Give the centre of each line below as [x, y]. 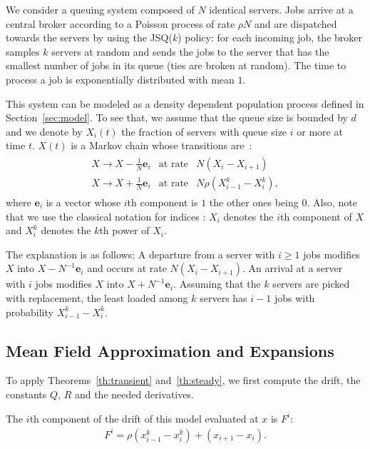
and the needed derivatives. [134, 394]
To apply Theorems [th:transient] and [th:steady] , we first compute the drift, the [183, 380]
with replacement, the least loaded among [97, 298]
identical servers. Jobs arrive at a [281, 9]
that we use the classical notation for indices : [106, 216]
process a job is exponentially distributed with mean [120, 79]
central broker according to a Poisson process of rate [120, 23]
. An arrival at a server [292, 268]
